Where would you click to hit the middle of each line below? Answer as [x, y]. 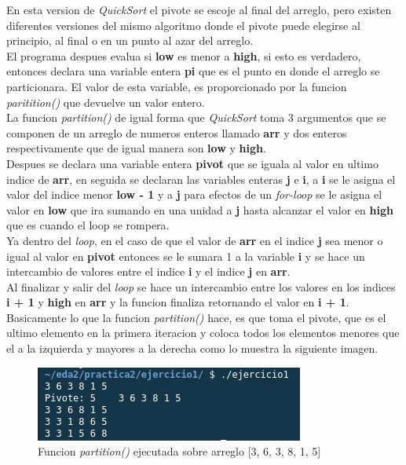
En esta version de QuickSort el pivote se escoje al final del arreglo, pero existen [199, 9]
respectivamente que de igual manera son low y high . [136, 148]
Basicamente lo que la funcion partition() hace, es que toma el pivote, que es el [196, 317]
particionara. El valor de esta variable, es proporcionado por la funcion [177, 86]
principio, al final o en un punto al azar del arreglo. [130, 40]
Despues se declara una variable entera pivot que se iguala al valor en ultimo [192, 163]
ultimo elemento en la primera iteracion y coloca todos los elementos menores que [203, 333]
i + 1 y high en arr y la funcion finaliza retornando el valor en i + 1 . [178, 302]
